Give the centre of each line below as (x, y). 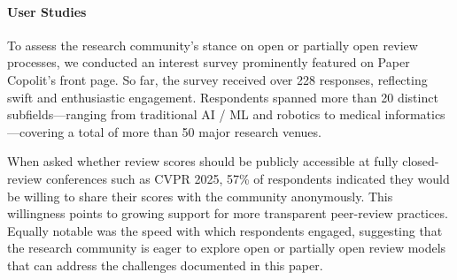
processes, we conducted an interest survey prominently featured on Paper (209, 62)
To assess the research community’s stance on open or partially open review (213, 45)
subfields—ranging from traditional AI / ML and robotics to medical (194, 114)
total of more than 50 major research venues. (200, 131)
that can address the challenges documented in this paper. (165, 265)
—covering (36, 131)
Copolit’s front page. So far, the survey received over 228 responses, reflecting (217, 79)
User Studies (47, 11)
